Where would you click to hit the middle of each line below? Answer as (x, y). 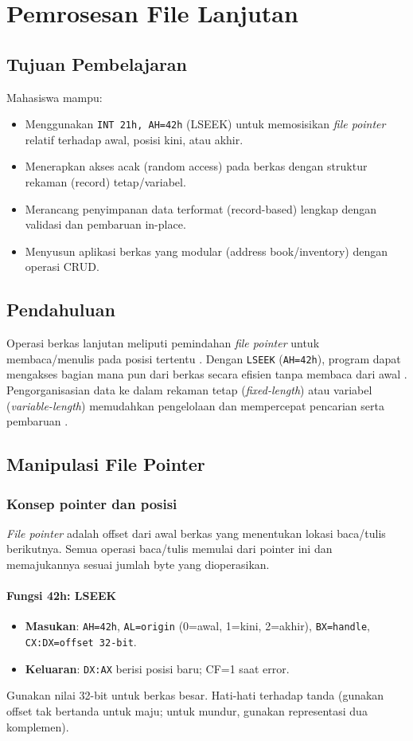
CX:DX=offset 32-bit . (81, 642)
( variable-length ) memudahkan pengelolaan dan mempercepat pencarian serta (195, 405)
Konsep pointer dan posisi (92, 503)
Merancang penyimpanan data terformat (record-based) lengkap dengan (201, 208)
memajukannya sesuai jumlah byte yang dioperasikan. (138, 564)
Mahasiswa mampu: (55, 97)
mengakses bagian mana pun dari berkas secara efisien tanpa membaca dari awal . (207, 374)
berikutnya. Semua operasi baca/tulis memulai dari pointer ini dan (169, 549)
